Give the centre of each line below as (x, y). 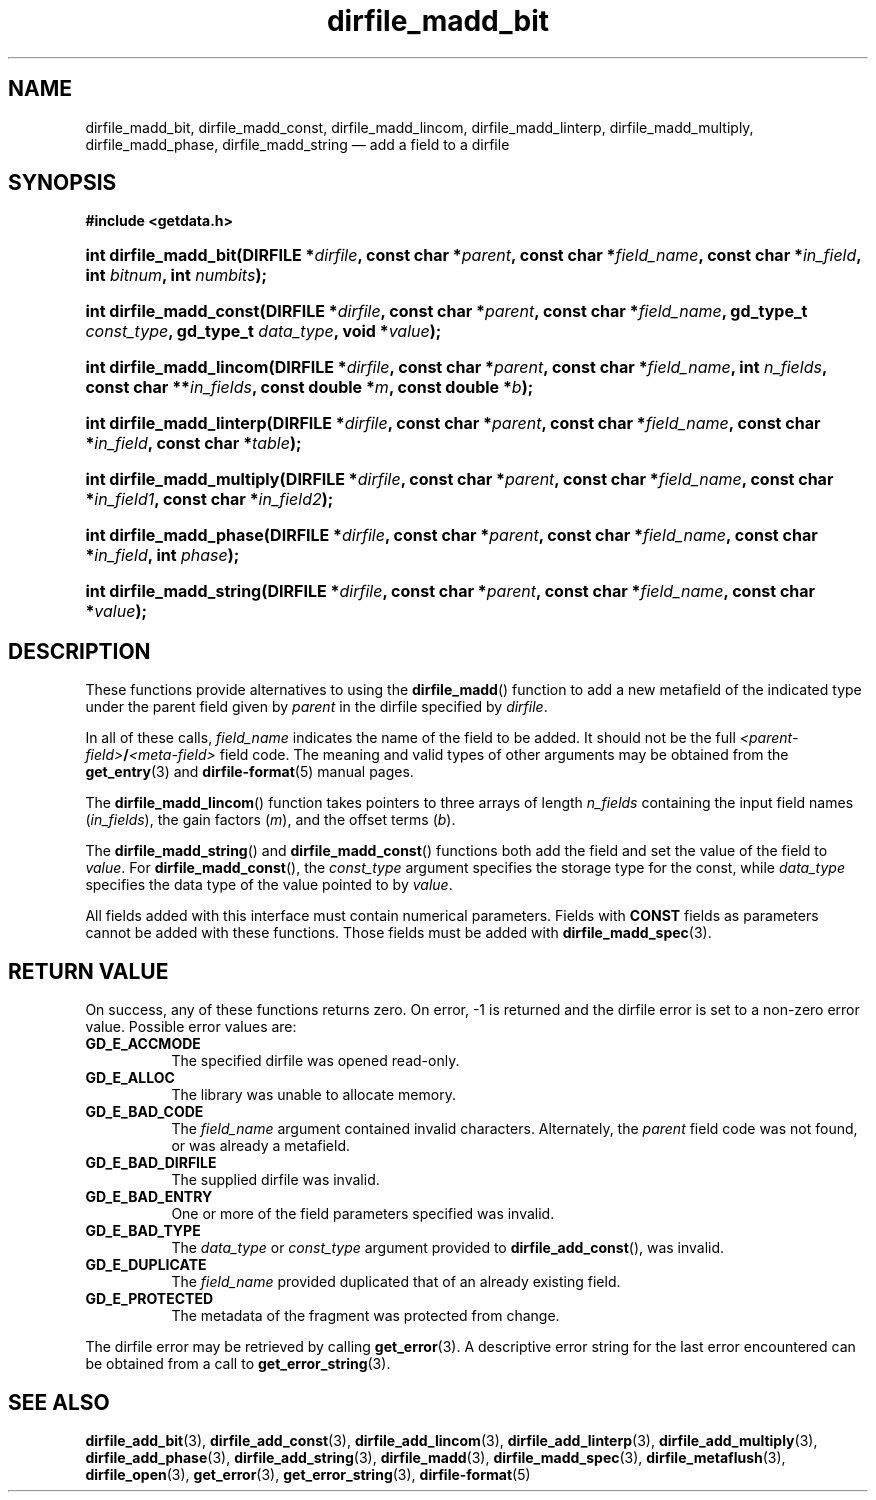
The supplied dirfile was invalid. (275, 1180)
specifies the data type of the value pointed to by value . (269, 885)
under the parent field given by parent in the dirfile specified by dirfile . (316, 707)
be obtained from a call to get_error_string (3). (238, 1364)
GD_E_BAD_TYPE (143, 1231)
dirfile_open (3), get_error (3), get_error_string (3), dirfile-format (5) (308, 1474)
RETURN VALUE (88, 971)
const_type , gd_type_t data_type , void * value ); (263, 331)
